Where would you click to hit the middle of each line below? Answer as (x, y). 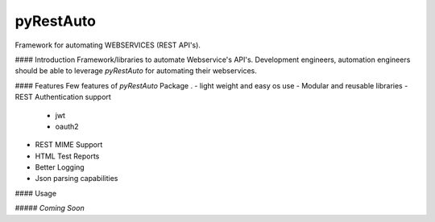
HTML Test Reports (67, 156)
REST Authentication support (63, 97)
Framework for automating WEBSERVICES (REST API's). (108, 45)
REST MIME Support (69, 145)
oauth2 (67, 126)
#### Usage (35, 193)
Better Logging (60, 167)
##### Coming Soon (50, 208)
